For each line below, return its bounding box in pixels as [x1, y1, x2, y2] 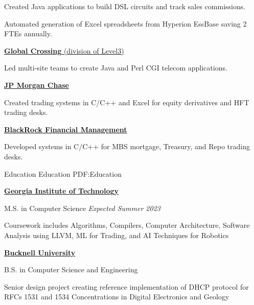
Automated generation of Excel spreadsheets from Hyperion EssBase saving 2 [4, 18, 247, 29]
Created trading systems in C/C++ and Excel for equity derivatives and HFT [4, 97, 249, 107]
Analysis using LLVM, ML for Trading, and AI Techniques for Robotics [4, 229, 229, 240]
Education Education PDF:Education [4, 168, 122, 179]
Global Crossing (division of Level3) [4, 45, 124, 56]
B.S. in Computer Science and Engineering [4, 264, 138, 275]
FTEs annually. [4, 28, 52, 39]
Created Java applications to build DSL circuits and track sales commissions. [4, 1, 246, 11]
